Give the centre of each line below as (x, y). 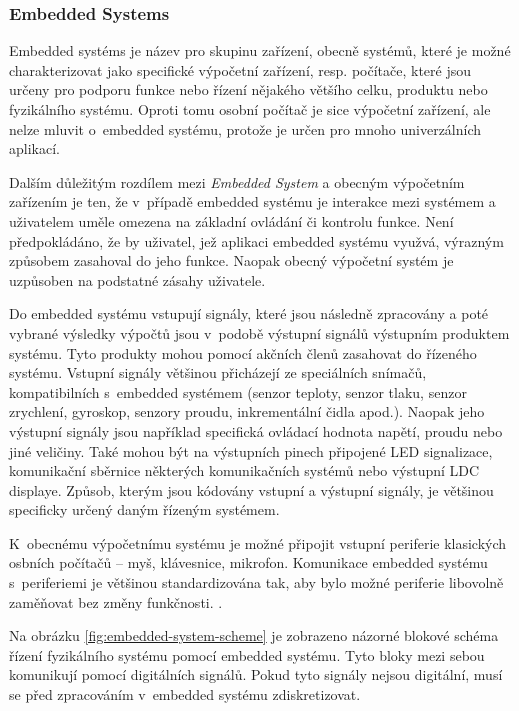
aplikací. (34, 148)
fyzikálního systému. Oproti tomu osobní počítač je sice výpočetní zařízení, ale (250, 109)
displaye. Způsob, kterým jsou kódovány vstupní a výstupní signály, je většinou (251, 489)
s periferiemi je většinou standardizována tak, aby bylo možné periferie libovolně (256, 582)
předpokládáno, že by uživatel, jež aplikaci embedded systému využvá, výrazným (256, 240)
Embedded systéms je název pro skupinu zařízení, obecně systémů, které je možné (260, 50)
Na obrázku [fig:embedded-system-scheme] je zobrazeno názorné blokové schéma (254, 635)
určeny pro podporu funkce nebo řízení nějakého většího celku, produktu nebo (248, 89)
